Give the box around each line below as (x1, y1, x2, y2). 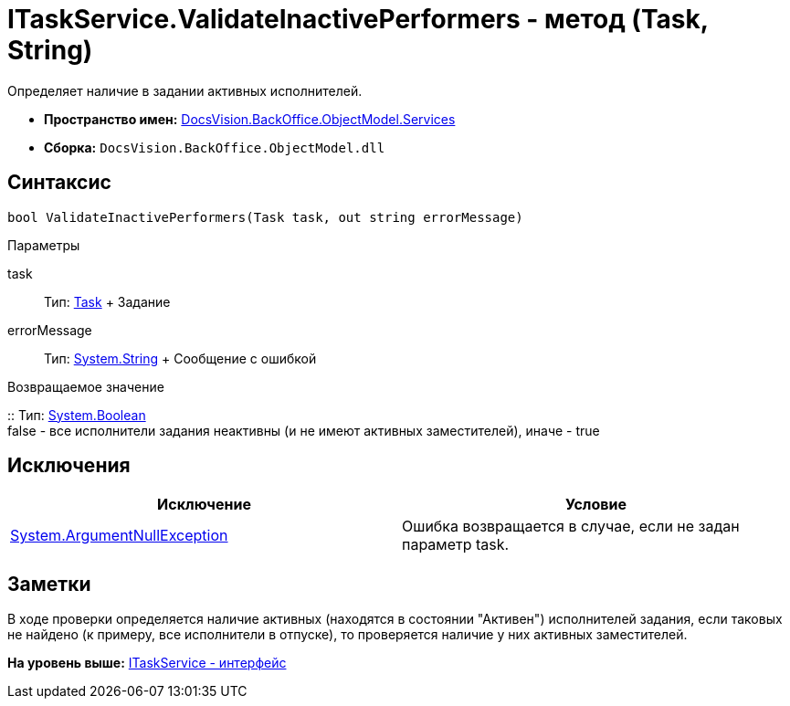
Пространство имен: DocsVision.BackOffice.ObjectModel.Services (44, 111, 456, 127)
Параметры (7, 237, 80, 253)
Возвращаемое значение (7, 378, 164, 395)
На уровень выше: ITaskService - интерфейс (7, 655, 287, 671)
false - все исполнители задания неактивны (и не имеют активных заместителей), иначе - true (7, 422, 600, 438)
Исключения (7, 454, 131, 478)
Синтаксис (7, 171, 111, 195)
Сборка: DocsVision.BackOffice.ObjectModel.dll (44, 139, 385, 155)
